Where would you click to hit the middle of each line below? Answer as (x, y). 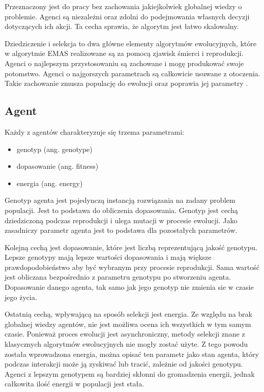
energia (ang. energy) (50, 183)
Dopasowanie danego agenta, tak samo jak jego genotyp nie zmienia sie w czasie (129, 287)
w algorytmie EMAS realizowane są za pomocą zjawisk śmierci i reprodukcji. (124, 53)
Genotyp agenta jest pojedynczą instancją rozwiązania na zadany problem (120, 200)
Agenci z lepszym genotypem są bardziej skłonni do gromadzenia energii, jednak (130, 373)
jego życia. (21, 297)
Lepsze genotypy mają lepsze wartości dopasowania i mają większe (108, 257)
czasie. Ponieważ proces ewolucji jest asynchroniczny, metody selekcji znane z (125, 334)
